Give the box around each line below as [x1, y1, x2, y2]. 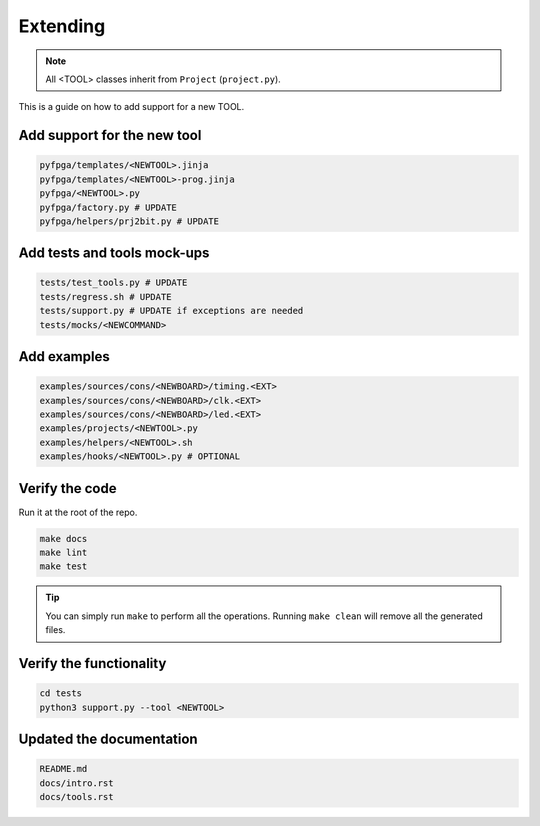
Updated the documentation [18, 731, 199, 748]
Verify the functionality [18, 655, 167, 672]
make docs [39, 533, 88, 544]
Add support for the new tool [18, 127, 202, 144]
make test [39, 561, 88, 572]
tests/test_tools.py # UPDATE [39, 277, 188, 289]
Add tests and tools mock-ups [18, 245, 210, 262]
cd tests [39, 688, 83, 699]
